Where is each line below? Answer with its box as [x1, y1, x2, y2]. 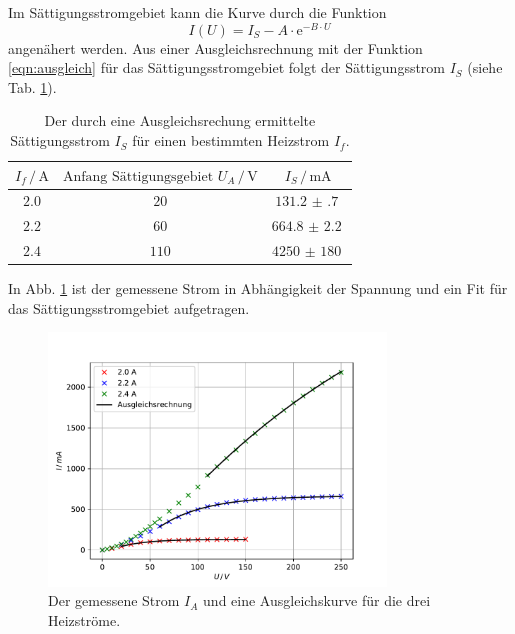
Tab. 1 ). [8, 76, 57, 97]
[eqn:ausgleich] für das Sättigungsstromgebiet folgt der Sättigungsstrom [8, 57, 446, 78]
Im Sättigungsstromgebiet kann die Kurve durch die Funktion [8, 2, 387, 22]
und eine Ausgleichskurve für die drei [203, 590, 431, 611]
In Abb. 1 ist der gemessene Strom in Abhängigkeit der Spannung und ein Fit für [8, 278, 508, 299]
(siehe [467, 57, 503, 78]
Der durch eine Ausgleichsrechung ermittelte [44, 110, 316, 131]
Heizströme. [48, 610, 121, 631]
